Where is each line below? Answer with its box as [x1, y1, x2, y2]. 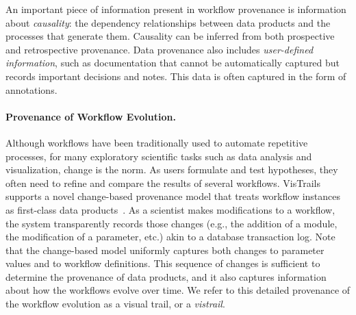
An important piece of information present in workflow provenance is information [5, 2, 346, 16]
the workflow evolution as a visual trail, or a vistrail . [5, 297, 225, 311]
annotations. [5, 82, 58, 97]
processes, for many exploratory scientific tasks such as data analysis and [5, 149, 312, 163]
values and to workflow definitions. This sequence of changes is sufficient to [5, 256, 320, 270]
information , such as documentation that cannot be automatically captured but [5, 55, 340, 70]
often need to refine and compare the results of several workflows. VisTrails [5, 175, 320, 190]
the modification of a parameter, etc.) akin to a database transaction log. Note [5, 229, 335, 244]
